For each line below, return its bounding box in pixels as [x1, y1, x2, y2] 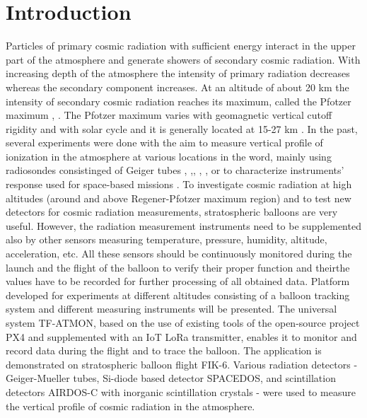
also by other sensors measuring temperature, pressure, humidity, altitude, [6, 232, 327, 247]
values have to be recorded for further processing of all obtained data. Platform [6, 274, 350, 289]
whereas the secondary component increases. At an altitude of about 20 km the [6, 79, 349, 94]
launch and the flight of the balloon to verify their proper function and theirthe [6, 260, 350, 274]
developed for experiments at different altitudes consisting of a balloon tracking [6, 287, 350, 302]
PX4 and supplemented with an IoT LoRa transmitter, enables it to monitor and [6, 329, 357, 344]
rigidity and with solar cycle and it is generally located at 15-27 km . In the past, [6, 121, 358, 136]
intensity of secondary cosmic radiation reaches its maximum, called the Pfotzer [6, 93, 351, 108]
